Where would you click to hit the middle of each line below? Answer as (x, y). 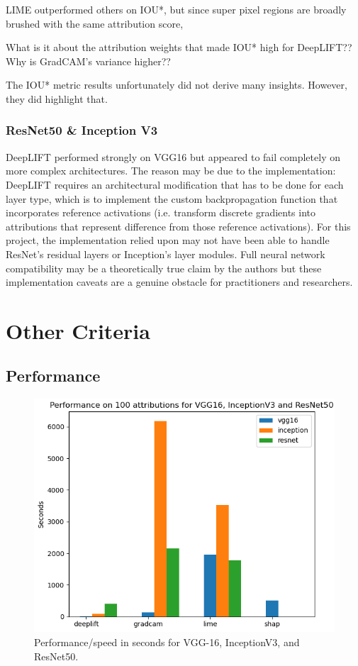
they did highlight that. (57, 98)
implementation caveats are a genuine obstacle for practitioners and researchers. (179, 282)
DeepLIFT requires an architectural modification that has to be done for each (175, 184)
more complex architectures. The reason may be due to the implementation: (171, 171)
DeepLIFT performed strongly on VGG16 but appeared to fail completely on (173, 156)
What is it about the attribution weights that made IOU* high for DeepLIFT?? (179, 47)
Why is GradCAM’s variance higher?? (88, 61)
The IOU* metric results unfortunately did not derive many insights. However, (177, 85)
